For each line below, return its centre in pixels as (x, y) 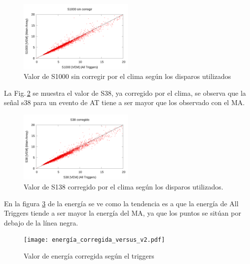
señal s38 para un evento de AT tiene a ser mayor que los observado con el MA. (125, 102)
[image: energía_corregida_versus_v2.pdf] (94, 240)
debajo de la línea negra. (41, 222)
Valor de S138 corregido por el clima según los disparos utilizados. (124, 186)
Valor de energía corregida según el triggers (89, 256)
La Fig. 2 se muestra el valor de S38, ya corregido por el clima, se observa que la (125, 93)
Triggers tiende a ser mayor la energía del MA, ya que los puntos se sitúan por (123, 213)
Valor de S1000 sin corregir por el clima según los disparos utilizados (127, 76)
